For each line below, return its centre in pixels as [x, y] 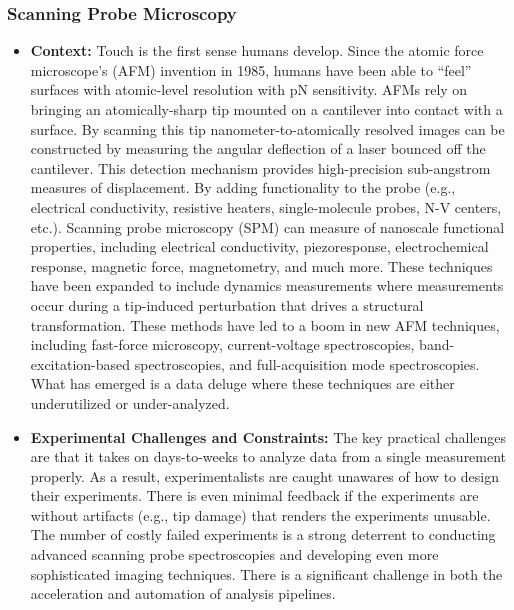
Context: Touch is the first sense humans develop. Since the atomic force [257, 50]
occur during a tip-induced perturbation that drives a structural [227, 304]
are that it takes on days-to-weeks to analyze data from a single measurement [268, 456]
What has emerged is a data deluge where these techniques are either [242, 383]
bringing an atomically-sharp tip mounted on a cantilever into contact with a [266, 109]
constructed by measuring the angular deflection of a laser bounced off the [258, 148]
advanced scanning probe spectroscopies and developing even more [234, 554]
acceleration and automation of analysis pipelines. [183, 593]
